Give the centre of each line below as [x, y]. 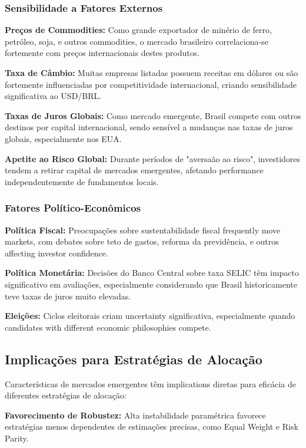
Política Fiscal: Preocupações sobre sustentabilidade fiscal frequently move [143, 230]
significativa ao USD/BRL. [53, 96]
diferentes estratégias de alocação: [66, 395]
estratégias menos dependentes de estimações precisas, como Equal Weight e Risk [152, 426]
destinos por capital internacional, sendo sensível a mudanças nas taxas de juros [149, 127]
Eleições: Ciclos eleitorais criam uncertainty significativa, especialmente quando [150, 316]
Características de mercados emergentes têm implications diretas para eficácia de [150, 383]
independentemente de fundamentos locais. [82, 181]
